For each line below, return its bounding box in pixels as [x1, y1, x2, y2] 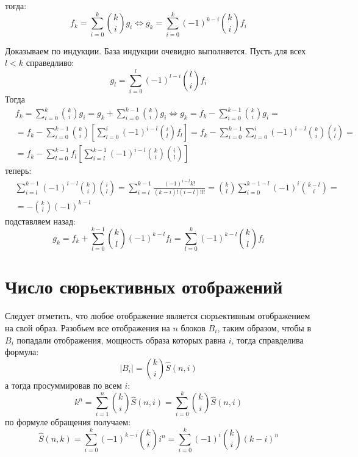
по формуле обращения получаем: [5, 415, 131, 428]
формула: [5, 345, 39, 358]
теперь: [5, 164, 32, 177]
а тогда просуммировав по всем [5, 378, 122, 391]
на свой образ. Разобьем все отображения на [5, 322, 170, 334]
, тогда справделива [231, 333, 304, 346]
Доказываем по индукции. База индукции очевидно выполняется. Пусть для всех [5, 44, 306, 57]
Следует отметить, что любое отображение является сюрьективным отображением [5, 309, 310, 322]
